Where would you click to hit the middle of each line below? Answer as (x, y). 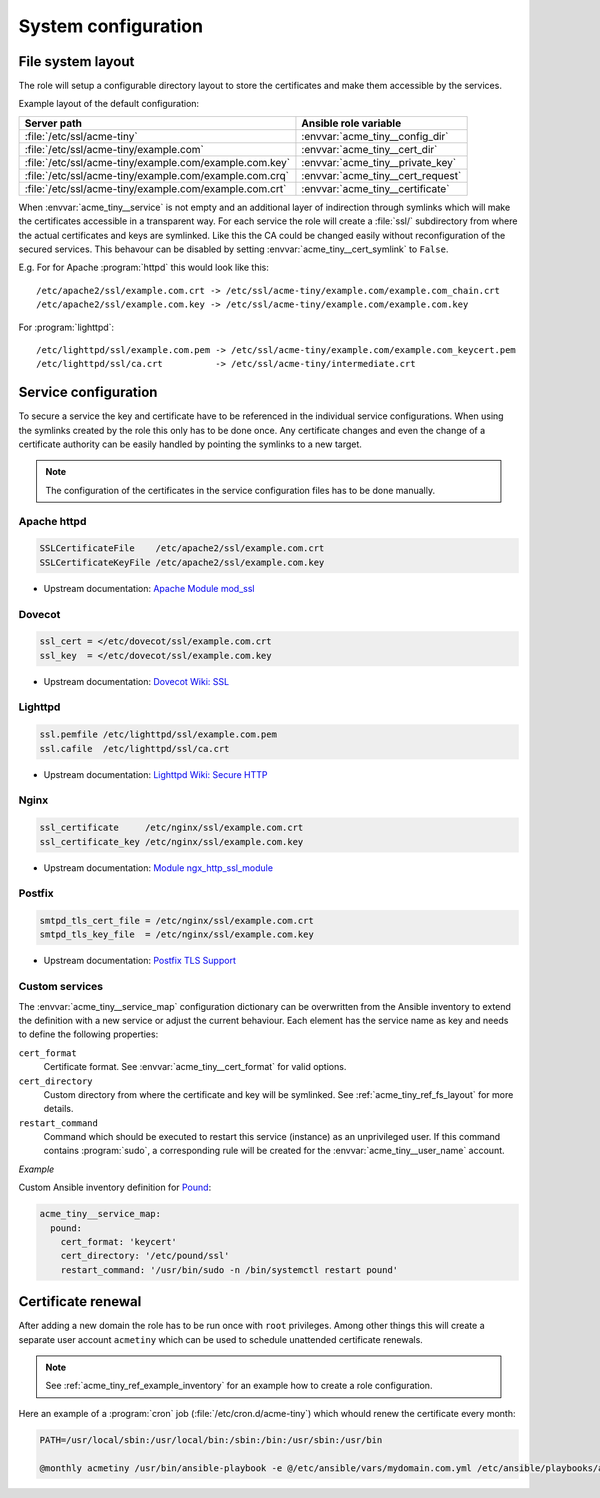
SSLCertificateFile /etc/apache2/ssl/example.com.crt (182, 548)
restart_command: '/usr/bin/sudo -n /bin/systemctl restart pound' (229, 1269)
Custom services (61, 987)
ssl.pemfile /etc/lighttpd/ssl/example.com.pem (158, 734)
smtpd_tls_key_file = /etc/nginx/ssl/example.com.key (176, 934)
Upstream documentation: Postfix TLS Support (140, 961)
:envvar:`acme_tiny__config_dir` (375, 136)
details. (58, 1109)
